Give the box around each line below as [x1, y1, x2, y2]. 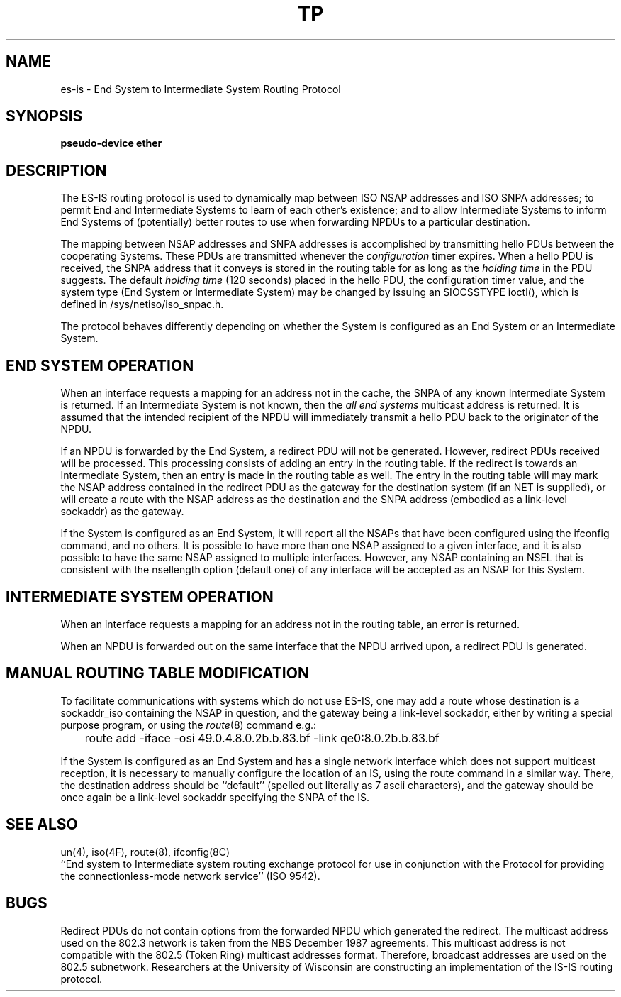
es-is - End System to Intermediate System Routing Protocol [60, 82, 341, 95]
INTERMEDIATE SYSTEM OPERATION [6, 588, 274, 606]
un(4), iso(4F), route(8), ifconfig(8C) [60, 845, 230, 858]
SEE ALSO [6, 815, 78, 834]
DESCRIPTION [6, 161, 107, 180]
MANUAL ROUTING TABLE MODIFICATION [6, 664, 309, 683]
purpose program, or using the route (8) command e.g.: [60, 718, 317, 731]
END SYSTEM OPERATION [6, 356, 194, 375]
